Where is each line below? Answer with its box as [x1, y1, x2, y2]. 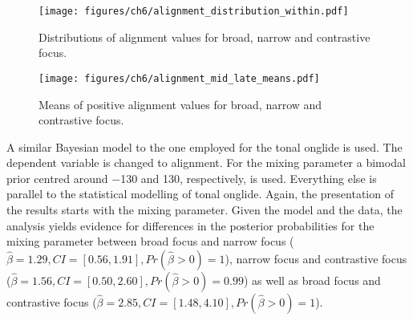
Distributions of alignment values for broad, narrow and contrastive [38, 28, 370, 45]
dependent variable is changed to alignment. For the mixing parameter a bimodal [6, 154, 406, 171]
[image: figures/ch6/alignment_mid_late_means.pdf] [38, 72, 320, 84]
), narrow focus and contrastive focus [225, 250, 407, 266]
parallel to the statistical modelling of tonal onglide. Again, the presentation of [6, 185, 394, 202]
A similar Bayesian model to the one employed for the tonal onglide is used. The [6, 138, 403, 155]
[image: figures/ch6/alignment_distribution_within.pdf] [38, 6, 349, 17]
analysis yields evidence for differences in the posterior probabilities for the [6, 217, 375, 234]
